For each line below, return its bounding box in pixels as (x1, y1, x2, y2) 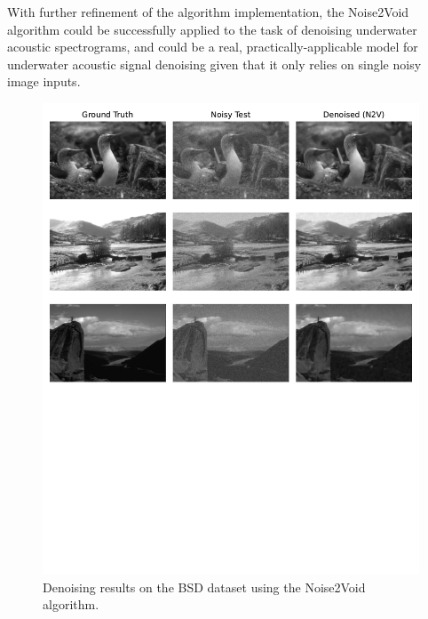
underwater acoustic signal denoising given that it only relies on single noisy (7, 54, 422, 73)
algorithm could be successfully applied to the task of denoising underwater (7, 20, 417, 38)
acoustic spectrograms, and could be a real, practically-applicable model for (7, 37, 418, 56)
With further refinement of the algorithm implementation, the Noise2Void (7, 3, 409, 20)
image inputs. (7, 72, 81, 91)
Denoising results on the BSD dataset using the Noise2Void (43, 577, 366, 596)
